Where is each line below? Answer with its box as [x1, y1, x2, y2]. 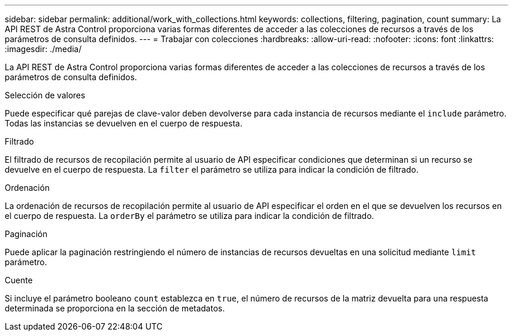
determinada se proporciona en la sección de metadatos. [5, 303, 225, 313]
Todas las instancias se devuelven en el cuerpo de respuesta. [5, 118, 242, 128]
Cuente [5, 275, 33, 285]
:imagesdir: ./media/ [5, 44, 82, 54]
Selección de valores [5, 90, 85, 100]
